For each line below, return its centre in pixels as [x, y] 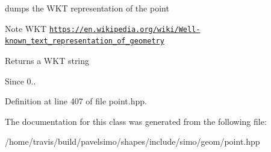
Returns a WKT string [47, 60]
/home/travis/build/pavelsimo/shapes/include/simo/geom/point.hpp [132, 141]
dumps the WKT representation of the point [87, 8]
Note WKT [26, 28]
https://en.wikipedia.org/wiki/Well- [125, 29]
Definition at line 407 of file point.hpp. [76, 101]
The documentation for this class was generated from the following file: [136, 121]
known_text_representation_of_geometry [85, 41]
